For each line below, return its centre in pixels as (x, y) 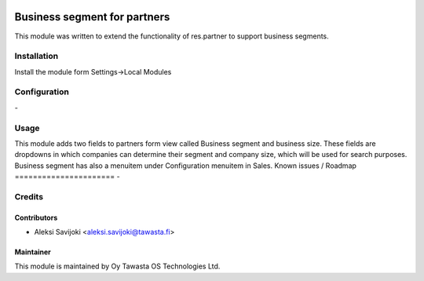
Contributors (36, 217)
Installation (37, 57)
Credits (29, 196)
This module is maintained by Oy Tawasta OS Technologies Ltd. (117, 266)
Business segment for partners (92, 17)
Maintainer (33, 252)
